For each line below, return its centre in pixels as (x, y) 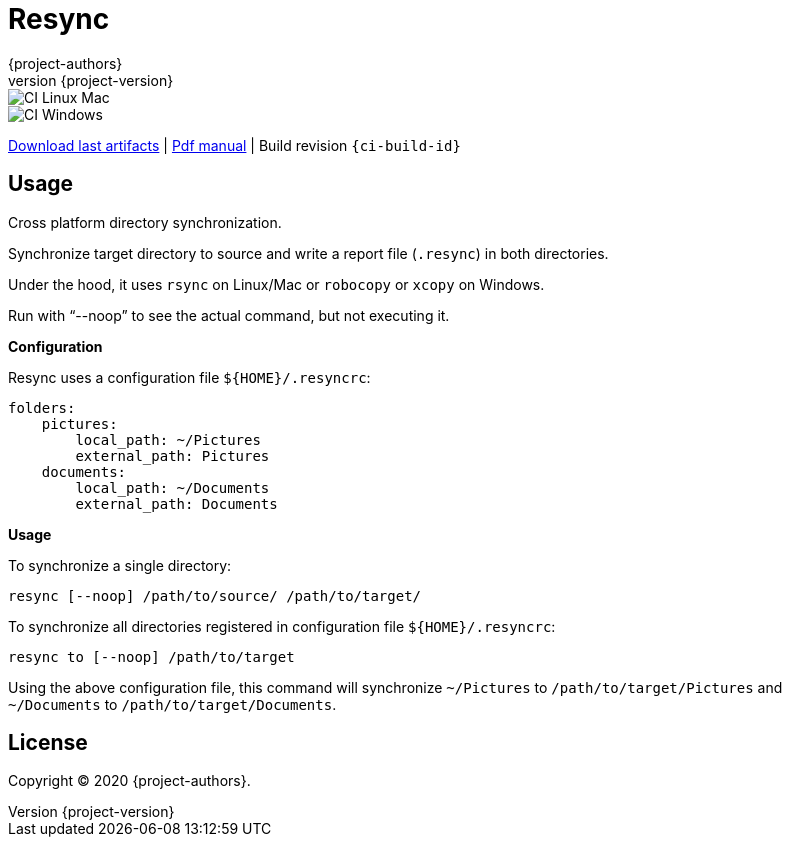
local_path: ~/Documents (172, 487)
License (48, 743)
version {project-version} (91, 80)
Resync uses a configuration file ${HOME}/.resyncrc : (189, 377)
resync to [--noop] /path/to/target (151, 656)
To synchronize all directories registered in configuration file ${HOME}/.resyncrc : (282, 626)
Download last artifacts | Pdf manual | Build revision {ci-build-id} (234, 145)
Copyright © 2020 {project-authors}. (129, 781)
